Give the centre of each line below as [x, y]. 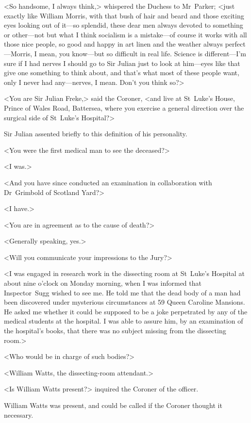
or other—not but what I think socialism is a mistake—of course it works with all [125, 34]
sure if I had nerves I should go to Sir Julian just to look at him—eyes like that [122, 63]
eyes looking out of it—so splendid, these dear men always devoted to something [124, 25]
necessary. [19, 415]
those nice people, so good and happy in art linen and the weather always [114, 44]
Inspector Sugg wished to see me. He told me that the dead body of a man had [122, 292]
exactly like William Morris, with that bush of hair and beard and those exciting [124, 15]
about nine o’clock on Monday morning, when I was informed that [103, 283]
